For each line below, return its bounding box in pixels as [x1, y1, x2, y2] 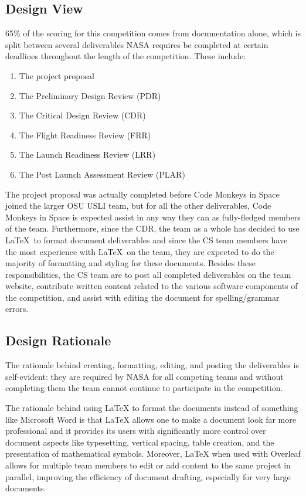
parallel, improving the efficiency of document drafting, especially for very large [5, 470, 291, 483]
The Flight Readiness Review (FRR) [19, 128, 151, 141]
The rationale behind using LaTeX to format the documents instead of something [5, 402, 298, 414]
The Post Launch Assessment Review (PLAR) [19, 168, 185, 180]
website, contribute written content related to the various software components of [5, 280, 298, 292]
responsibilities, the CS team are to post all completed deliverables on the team [5, 268, 291, 280]
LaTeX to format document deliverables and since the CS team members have [5, 233, 288, 246]
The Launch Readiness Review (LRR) [19, 148, 156, 161]
